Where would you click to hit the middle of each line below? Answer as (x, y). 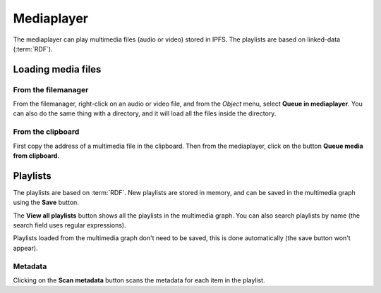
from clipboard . (36, 156)
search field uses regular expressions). (69, 225)
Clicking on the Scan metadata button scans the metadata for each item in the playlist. (139, 280)
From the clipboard (46, 132)
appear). (25, 248)
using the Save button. (46, 202)
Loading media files (57, 69)
